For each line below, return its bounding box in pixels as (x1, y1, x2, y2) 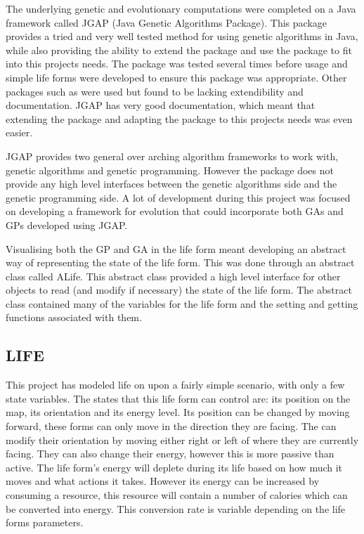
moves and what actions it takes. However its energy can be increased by (6, 474, 320, 488)
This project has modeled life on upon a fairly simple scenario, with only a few (6, 377, 345, 392)
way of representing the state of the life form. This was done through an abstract (6, 255, 355, 270)
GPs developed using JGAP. (6, 217, 128, 232)
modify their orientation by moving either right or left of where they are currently (6, 432, 359, 447)
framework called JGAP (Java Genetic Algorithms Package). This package (6, 15, 327, 30)
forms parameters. (6, 515, 84, 530)
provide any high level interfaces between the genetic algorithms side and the (6, 176, 337, 191)
